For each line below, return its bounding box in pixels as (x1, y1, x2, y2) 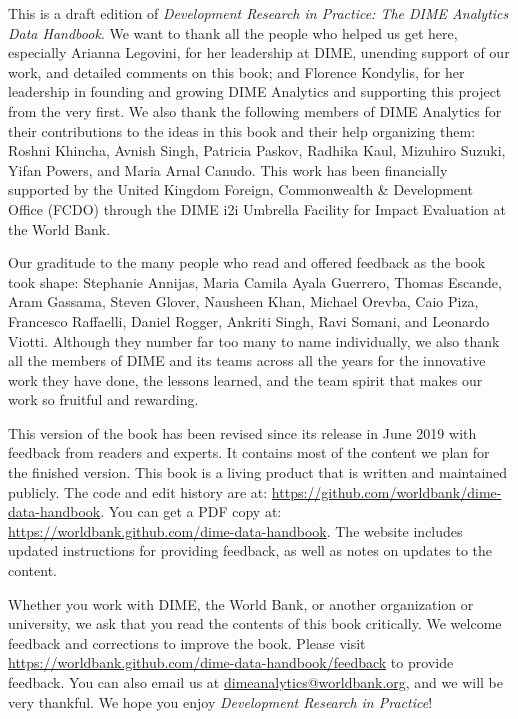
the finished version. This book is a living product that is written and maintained (8, 462, 508, 483)
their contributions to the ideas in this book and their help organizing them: (8, 120, 476, 141)
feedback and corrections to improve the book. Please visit (8, 632, 366, 653)
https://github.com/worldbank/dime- (271, 481, 502, 502)
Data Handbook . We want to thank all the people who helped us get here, (8, 22, 458, 43)
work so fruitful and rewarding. (8, 389, 199, 410)
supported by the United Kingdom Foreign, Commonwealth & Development (8, 179, 473, 200)
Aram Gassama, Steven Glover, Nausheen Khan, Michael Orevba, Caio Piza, (8, 291, 479, 312)
